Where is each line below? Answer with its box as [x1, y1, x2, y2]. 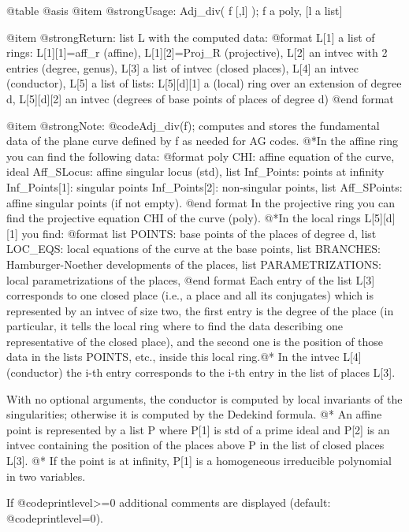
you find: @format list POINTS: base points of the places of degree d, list [21, 225, 377, 241]
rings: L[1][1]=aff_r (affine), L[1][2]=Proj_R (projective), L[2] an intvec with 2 [6, 44, 388, 61]
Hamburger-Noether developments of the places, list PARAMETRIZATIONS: [6, 255, 381, 272]
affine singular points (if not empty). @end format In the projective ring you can [6, 194, 396, 210]
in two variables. [6, 467, 86, 484]
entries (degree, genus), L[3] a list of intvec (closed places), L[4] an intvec [6, 59, 359, 76]
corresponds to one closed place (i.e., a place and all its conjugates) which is [6, 287, 374, 303]
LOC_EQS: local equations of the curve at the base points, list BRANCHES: [6, 240, 381, 257]
